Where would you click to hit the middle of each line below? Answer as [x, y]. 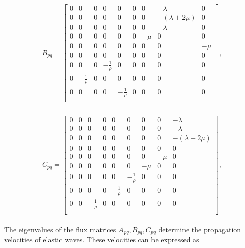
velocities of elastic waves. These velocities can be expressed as [102, 240]
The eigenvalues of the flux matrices [60, 229]
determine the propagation [200, 229]
